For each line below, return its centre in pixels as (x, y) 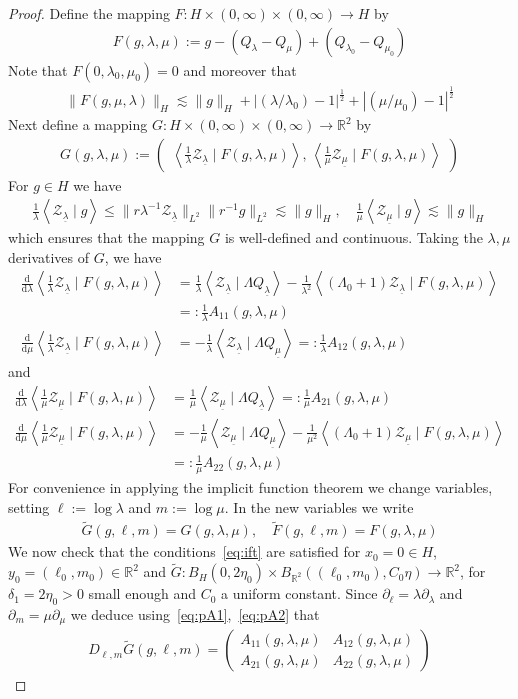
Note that (38, 69)
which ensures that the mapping (106, 237)
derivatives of (49, 256)
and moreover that (240, 69)
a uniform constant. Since (299, 593)
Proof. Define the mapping (89, 13)
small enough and (142, 593)
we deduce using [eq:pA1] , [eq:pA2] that (195, 613)
